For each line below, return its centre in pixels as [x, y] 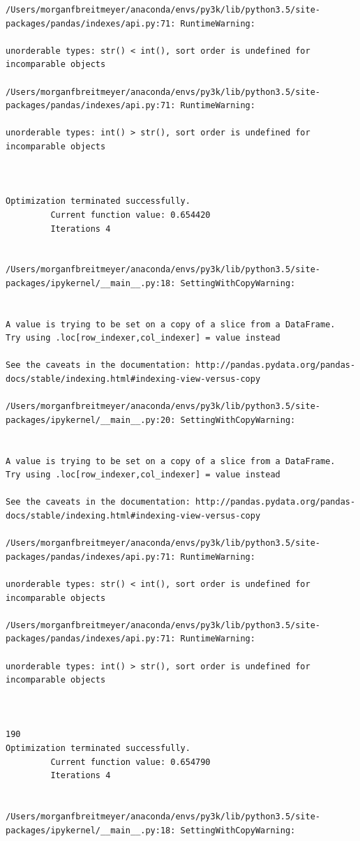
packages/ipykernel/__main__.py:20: [91, 420]
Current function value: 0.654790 [130, 762]
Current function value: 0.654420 [130, 215]
